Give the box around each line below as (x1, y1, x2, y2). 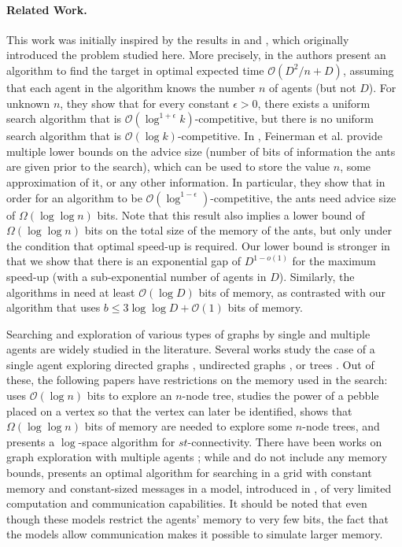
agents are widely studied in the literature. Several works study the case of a (6, 341, 375, 357)
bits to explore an (87, 387, 172, 404)
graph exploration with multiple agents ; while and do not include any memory (6, 449, 388, 465)
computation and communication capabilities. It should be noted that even (6, 495, 367, 512)
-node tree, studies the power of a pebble (182, 387, 379, 404)
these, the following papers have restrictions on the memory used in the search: (6, 371, 388, 388)
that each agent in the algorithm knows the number (6, 79, 256, 95)
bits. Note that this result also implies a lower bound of (97, 206, 365, 223)
